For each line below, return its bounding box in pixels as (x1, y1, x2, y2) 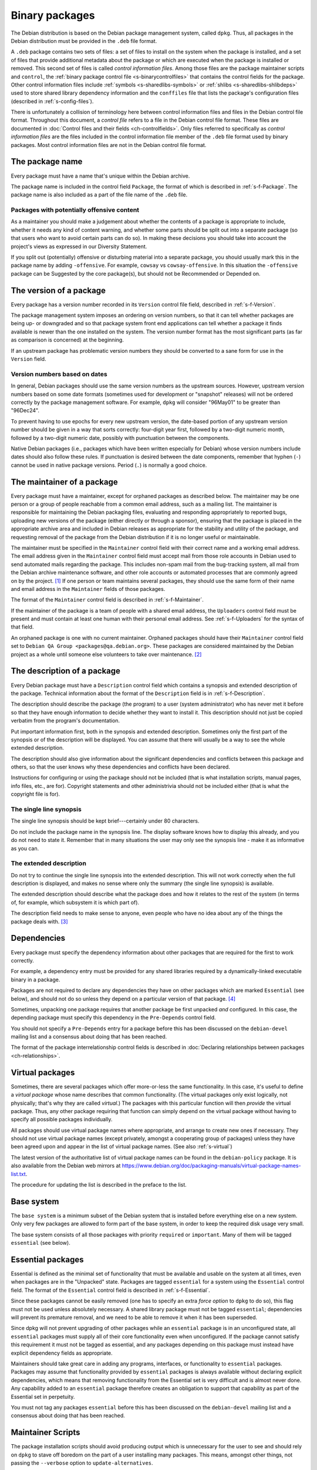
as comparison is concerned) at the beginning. (11, 336, 124, 343)
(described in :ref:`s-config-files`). (11, 98, 94, 105)
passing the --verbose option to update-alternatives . (11, 1459, 153, 1466)
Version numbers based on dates (11, 370, 108, 378)
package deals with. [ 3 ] (11, 918, 68, 925)
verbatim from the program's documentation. (11, 717, 120, 724)
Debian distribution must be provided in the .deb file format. (11, 37, 157, 44)
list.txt (11, 1170, 26, 1177)
